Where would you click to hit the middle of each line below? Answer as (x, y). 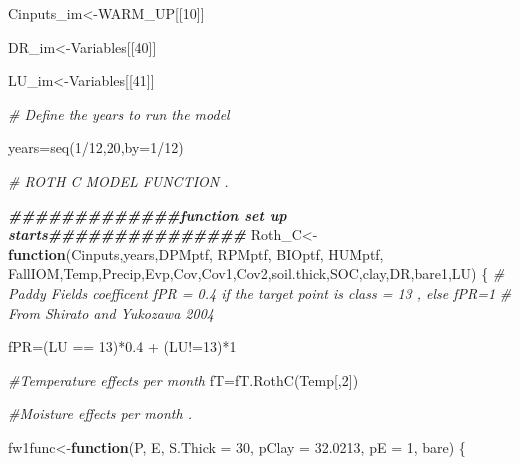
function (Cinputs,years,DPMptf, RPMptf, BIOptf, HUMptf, (196, 253)
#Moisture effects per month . (100, 413)
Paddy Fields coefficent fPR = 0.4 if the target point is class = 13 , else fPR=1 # (260, 292)
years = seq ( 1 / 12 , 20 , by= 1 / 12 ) (96, 147)
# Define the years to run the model (119, 113)
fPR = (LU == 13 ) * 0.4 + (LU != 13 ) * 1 (122, 346)
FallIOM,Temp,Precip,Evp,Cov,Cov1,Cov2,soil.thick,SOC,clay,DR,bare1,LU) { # (256, 273)
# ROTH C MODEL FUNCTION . (118, 180)
